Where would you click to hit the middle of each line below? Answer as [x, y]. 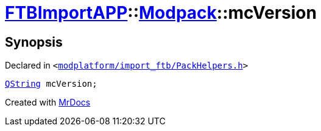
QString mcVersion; [51, 84]
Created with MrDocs [48, 102]
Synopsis [34, 42]
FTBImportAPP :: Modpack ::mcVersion [161, 13]
